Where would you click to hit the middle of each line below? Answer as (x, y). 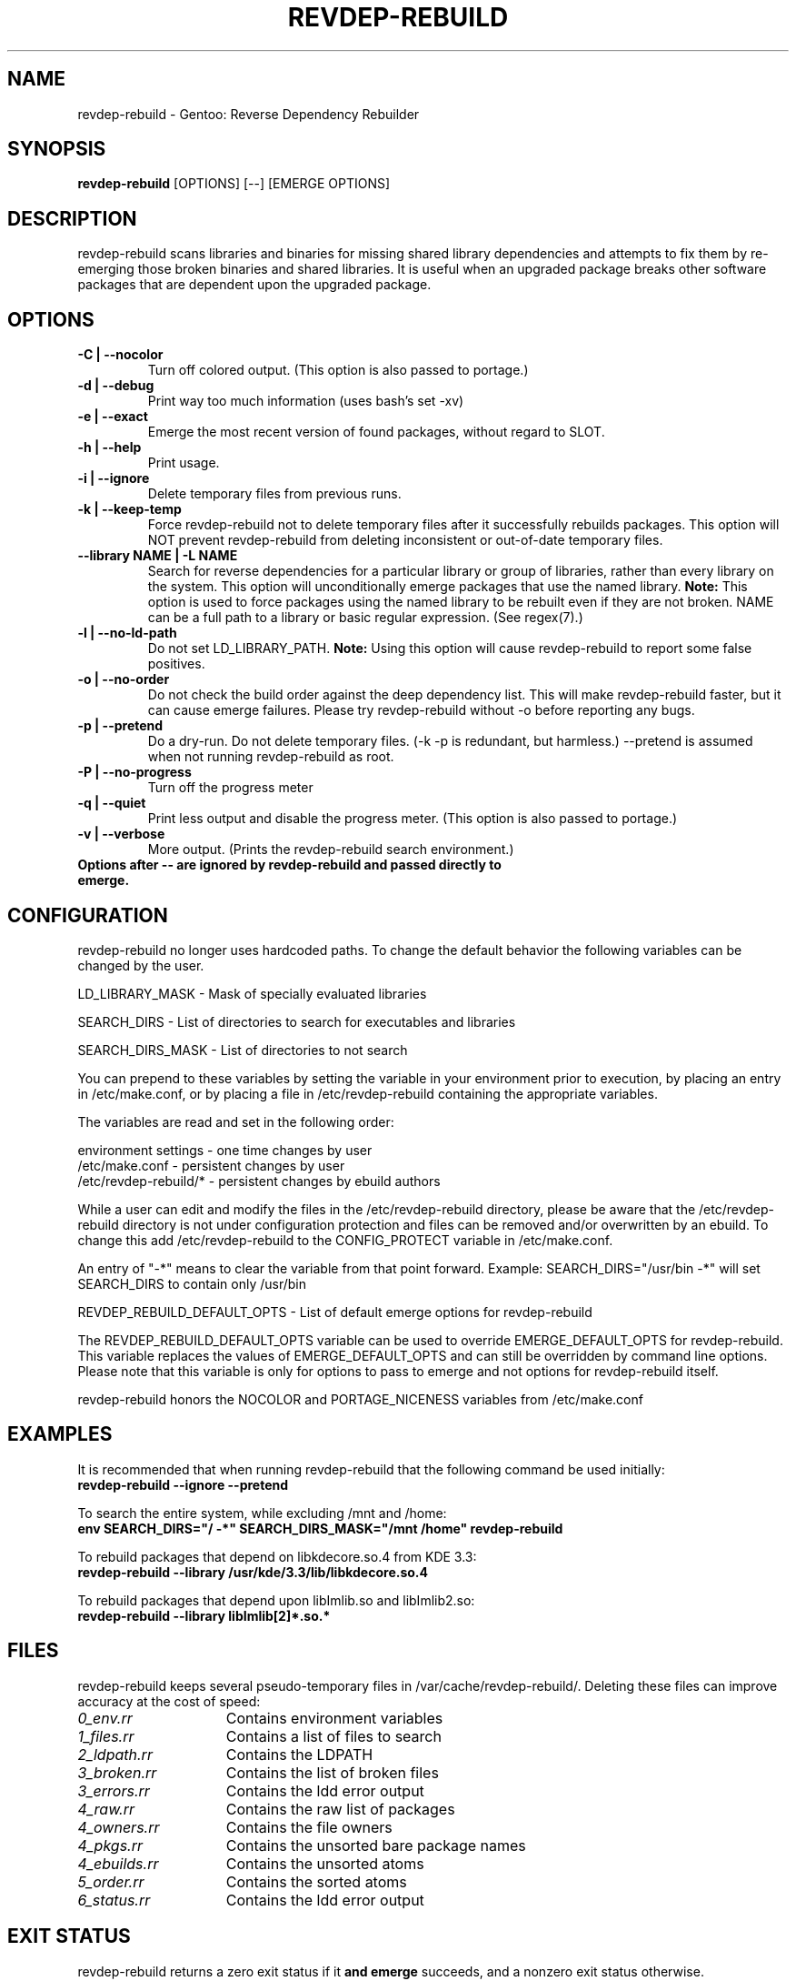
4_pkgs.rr (110, 1845)
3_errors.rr (114, 1790)
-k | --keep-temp (129, 509)
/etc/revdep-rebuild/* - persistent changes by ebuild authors (259, 1181)
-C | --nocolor (120, 355)
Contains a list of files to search (333, 1736)
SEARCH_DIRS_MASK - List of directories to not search (243, 1050)
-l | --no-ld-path (127, 633)
